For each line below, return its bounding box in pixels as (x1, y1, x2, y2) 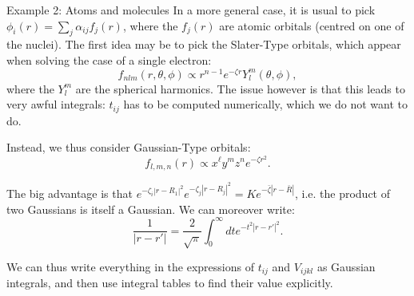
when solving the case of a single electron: (6, 51, 212, 68)
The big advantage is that (6, 184, 133, 201)
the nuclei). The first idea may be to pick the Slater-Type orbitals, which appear (6, 36, 401, 53)
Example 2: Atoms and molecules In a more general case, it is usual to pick (6, 2, 376, 18)
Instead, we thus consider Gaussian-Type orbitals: (6, 139, 251, 156)
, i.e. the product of (294, 184, 390, 201)
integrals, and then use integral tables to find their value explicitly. (6, 274, 333, 291)
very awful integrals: (6, 96, 105, 112)
